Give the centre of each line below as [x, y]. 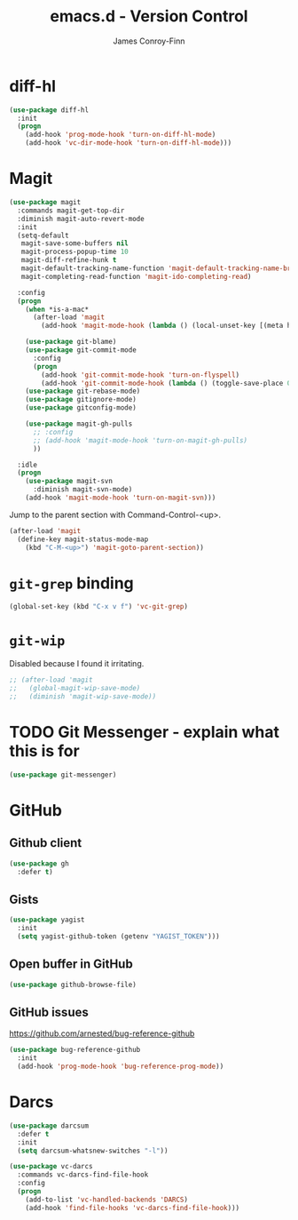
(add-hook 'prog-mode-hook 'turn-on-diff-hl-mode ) [121, 135]
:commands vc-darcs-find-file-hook [83, 1175]
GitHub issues [49, 1012]
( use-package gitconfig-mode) [81, 408]
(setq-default [43, 235]
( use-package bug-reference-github [75, 1050]
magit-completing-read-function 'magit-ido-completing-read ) [136, 276]
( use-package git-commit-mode [81, 350]
